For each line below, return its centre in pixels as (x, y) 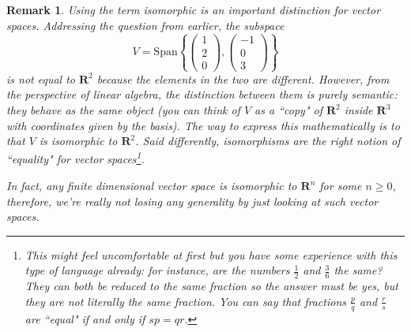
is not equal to (41, 78)
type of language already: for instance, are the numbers (157, 270)
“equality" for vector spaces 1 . (75, 158)
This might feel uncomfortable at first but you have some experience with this (211, 254)
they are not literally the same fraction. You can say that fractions (185, 301)
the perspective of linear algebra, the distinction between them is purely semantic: (202, 94)
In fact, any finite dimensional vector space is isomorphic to (152, 186)
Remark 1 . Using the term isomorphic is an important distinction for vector (194, 9)
